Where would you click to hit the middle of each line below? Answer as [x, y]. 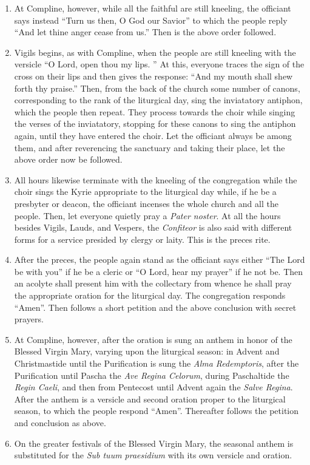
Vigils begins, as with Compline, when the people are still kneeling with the [155, 52]
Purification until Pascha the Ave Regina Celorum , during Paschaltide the [152, 375]
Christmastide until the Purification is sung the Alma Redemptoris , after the [157, 363]
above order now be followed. [68, 159]
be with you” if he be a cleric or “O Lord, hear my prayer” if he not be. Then [159, 271]
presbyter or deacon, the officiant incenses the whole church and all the [146, 203]
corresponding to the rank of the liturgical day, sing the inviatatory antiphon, [158, 100]
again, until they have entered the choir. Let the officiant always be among [153, 135]
